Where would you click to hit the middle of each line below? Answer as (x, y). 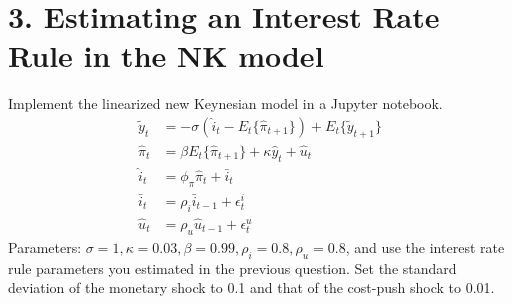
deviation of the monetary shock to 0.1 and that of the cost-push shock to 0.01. (251, 287)
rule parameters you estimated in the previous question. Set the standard (232, 267)
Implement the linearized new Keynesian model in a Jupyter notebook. (225, 103)
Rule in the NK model (166, 55)
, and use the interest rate (425, 246)
